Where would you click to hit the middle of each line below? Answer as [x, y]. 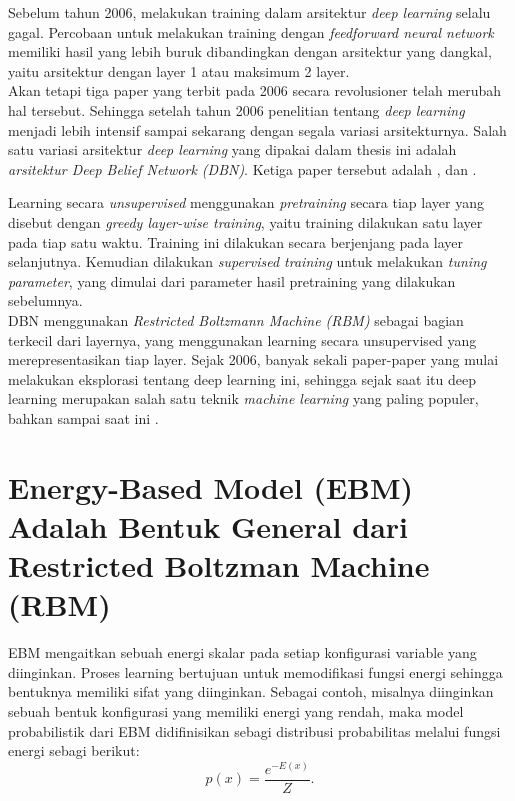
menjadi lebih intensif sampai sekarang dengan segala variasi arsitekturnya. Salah [257, 129]
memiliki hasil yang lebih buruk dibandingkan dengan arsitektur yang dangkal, [250, 51]
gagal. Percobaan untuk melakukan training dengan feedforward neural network [251, 31]
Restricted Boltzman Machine [219, 565]
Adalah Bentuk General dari [208, 525]
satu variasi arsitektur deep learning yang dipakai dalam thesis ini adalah [232, 149]
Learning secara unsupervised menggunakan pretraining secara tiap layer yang [246, 202]
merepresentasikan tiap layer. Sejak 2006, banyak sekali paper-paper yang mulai [253, 359]
